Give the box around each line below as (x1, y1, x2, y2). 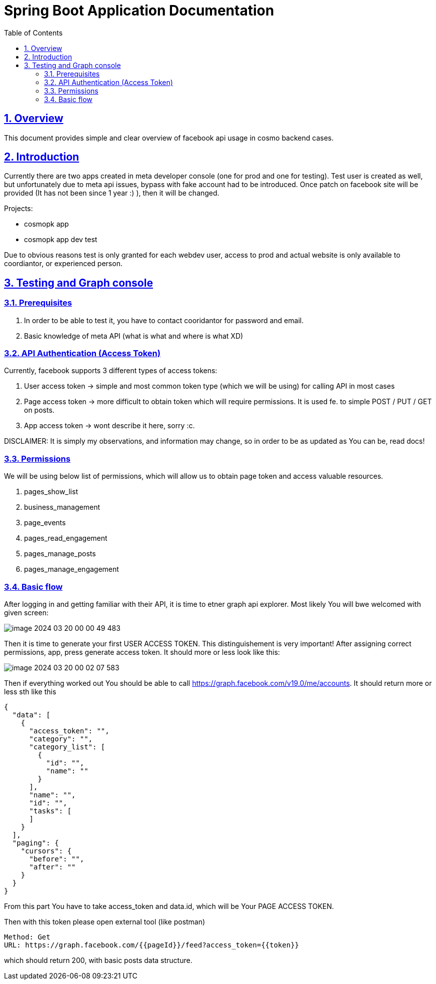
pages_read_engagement (24, 534, 107, 543)
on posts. (24, 406, 54, 415)
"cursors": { (20, 846, 71, 855)
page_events (24, 518, 66, 527)
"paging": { (12, 838, 59, 847)
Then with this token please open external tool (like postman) (4, 917, 205, 926)
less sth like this (4, 687, 56, 696)
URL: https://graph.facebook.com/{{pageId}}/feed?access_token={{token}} (4, 940, 299, 949)
